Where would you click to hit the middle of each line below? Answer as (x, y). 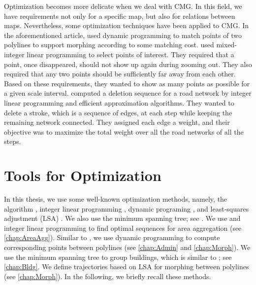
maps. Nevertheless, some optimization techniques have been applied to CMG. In (127, 25)
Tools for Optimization (83, 175)
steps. (13, 141)
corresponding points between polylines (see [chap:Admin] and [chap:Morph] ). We (127, 247)
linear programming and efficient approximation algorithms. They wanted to (119, 102)
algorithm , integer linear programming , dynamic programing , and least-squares (127, 208)
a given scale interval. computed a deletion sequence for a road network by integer (128, 93)
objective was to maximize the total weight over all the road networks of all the (124, 131)
